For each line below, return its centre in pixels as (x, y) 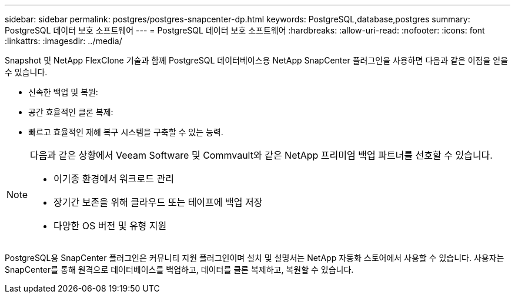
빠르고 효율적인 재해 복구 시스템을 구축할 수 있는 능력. (126, 132)
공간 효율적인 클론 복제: (71, 112)
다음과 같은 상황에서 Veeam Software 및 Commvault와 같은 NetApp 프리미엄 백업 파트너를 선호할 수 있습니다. (261, 155)
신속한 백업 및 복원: (63, 92)
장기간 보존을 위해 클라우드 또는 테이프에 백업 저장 (158, 202)
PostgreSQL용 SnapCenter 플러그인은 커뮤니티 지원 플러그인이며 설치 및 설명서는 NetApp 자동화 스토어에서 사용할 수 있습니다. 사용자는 (255, 258)
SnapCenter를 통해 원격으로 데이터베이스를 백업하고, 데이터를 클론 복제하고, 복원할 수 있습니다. (179, 269)
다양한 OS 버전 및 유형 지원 (110, 226)
